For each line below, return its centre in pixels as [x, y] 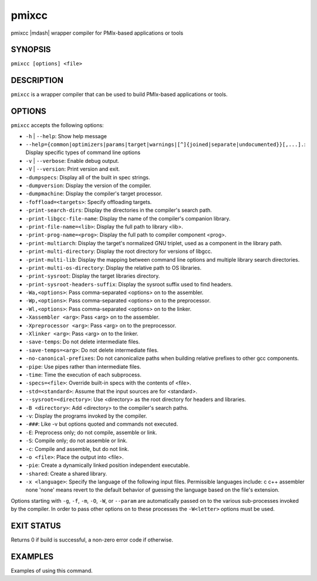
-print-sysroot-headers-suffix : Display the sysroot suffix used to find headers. [129, 284]
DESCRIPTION [37, 80]
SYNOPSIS [31, 50]
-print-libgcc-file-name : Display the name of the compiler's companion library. [128, 218]
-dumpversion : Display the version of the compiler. [88, 186]
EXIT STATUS [36, 526]
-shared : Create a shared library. [66, 473]
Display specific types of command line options [83, 152]
